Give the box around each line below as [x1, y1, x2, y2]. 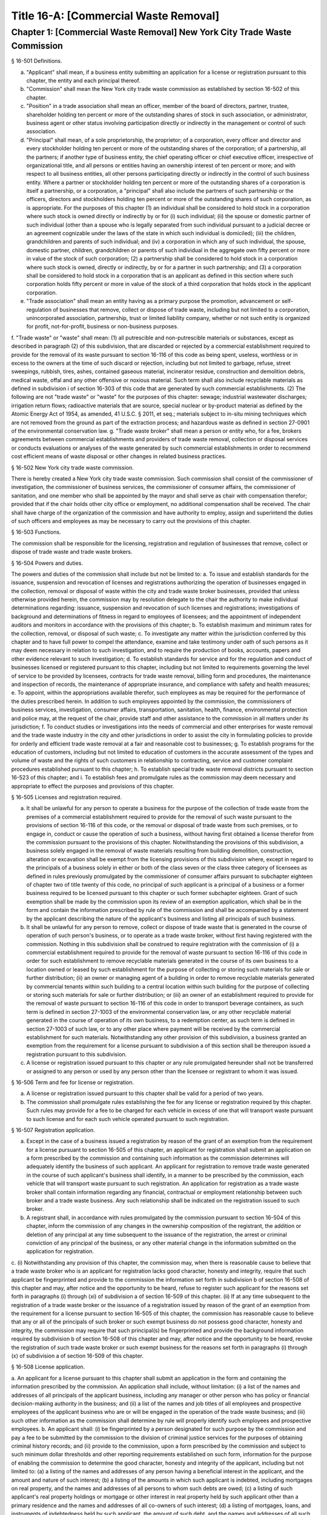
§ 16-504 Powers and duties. [11, 559, 83, 567]
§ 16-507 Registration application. [11, 1126, 95, 1133]
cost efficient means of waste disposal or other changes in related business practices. [11, 453, 226, 460]
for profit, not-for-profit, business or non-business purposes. [26, 323, 179, 330]
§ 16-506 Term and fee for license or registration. [11, 1079, 134, 1086]
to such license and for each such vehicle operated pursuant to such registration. [26, 1115, 230, 1122]
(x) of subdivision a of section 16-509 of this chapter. [11, 1352, 144, 1360]
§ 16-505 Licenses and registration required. [11, 794, 122, 801]
